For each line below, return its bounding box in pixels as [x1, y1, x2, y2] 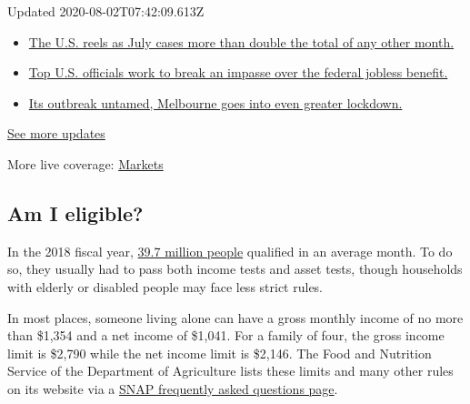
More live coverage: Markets [7, 154, 164, 173]
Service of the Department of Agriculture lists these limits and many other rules [7, 361, 454, 380]
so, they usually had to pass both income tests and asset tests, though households [7, 259, 463, 278]
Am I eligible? [7, 198, 144, 227]
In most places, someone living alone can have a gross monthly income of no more [7, 308, 464, 327]
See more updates [7, 124, 105, 143]
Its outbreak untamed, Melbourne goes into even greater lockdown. [28, 93, 403, 112]
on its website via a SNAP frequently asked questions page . [7, 379, 338, 398]
